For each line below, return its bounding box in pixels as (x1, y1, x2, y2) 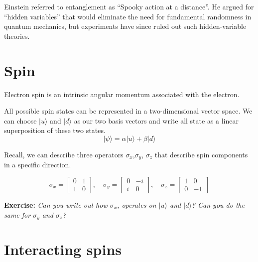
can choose (4, 115, 37, 126)
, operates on (117, 199, 156, 210)
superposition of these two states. (4, 125, 106, 135)
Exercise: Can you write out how (4, 199, 108, 210)
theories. (4, 30, 30, 41)
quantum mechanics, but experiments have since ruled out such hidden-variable (4, 21, 247, 31)
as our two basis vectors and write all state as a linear (74, 115, 239, 126)
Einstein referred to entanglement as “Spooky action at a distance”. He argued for (4, 1, 254, 11)
